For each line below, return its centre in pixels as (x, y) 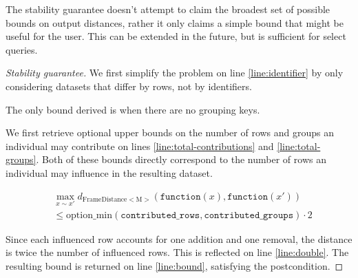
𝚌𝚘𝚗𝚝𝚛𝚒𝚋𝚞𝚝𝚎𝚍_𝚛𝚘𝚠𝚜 (160, 215)
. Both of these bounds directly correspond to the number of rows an (181, 159)
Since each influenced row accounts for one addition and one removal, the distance (179, 238)
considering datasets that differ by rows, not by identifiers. (129, 86)
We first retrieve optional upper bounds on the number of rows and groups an (170, 132)
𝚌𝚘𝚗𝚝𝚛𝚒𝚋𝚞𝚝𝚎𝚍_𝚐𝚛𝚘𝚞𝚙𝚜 (249, 215)
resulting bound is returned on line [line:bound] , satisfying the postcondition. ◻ (175, 266)
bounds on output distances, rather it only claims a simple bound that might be (175, 22)
